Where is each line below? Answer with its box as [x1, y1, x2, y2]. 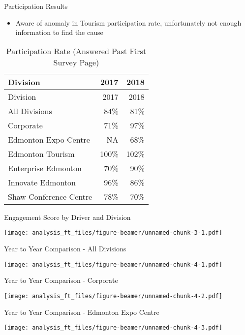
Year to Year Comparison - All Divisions [4, 244, 126, 254]
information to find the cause [15, 27, 103, 37]
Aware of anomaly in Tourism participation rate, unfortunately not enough [15, 17, 242, 28]
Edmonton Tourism [8, 148, 75, 159]
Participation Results [4, 1, 68, 11]
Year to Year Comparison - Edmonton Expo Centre [4, 306, 159, 317]
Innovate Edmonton [8, 176, 76, 188]
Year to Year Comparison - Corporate [4, 275, 118, 285]
